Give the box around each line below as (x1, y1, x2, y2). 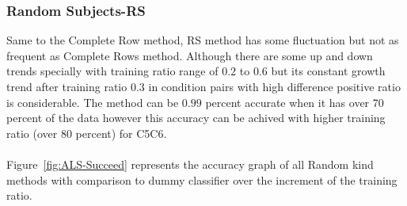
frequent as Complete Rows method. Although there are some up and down (6, 47, 373, 63)
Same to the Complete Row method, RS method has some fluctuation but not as (6, 32, 399, 48)
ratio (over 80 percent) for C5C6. (6, 124, 167, 141)
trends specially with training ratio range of (6, 63, 219, 79)
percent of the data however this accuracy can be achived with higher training (6, 109, 386, 126)
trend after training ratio (6, 78, 127, 94)
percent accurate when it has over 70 (205, 93, 384, 110)
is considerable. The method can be (6, 93, 179, 110)
